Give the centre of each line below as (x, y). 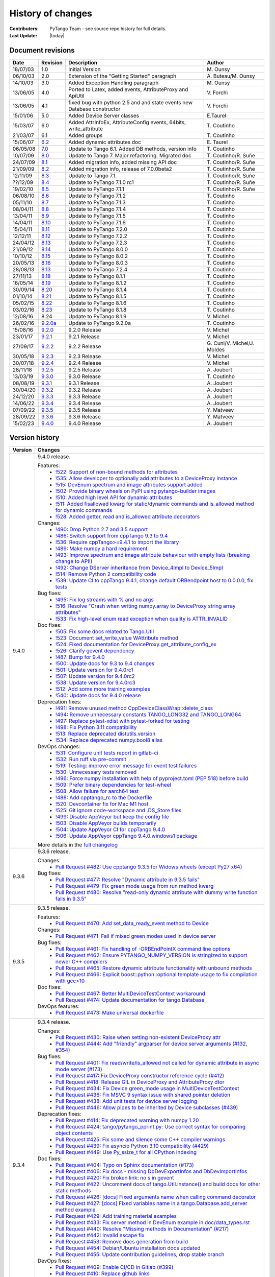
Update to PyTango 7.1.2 (97, 196)
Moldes (216, 349)
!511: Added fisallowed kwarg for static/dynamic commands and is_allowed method (155, 504)
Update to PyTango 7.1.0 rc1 (101, 182)
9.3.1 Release (84, 383)
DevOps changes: (59, 747)
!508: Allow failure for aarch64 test (97, 791)
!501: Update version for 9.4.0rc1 (94, 670)
